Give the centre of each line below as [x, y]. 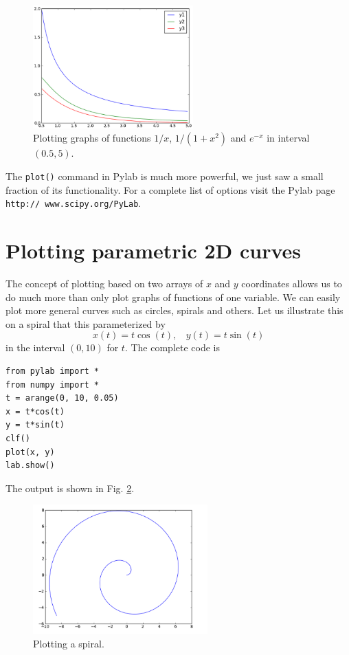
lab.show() [30, 466]
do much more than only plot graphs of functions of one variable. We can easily [173, 297]
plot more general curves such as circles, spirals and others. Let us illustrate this [174, 310]
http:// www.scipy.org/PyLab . [74, 203]
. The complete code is [172, 347]
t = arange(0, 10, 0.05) [62, 398]
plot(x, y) [30, 452]
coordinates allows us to [292, 283]
